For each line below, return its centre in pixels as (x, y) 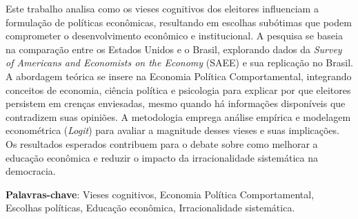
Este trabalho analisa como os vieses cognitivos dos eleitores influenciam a (162, 8)
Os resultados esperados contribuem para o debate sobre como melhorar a (162, 143)
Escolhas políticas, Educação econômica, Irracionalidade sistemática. (150, 208)
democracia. (31, 171)
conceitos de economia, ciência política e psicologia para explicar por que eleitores (178, 89)
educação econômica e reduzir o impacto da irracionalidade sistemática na (162, 157)
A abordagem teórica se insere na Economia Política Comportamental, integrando (179, 76)
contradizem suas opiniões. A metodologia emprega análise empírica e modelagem (178, 116)
